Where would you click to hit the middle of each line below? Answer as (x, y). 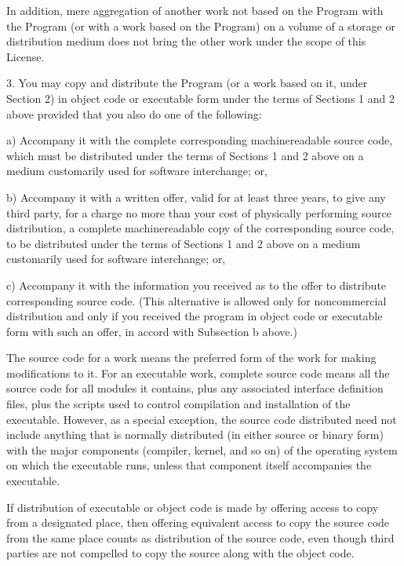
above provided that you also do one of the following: (134, 113)
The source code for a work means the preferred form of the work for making (191, 358)
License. (25, 56)
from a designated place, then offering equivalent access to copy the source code (198, 522)
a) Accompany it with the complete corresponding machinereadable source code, (200, 140)
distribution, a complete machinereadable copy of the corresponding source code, (200, 228)
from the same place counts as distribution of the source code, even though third (200, 537)
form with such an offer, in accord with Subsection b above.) (152, 331)
